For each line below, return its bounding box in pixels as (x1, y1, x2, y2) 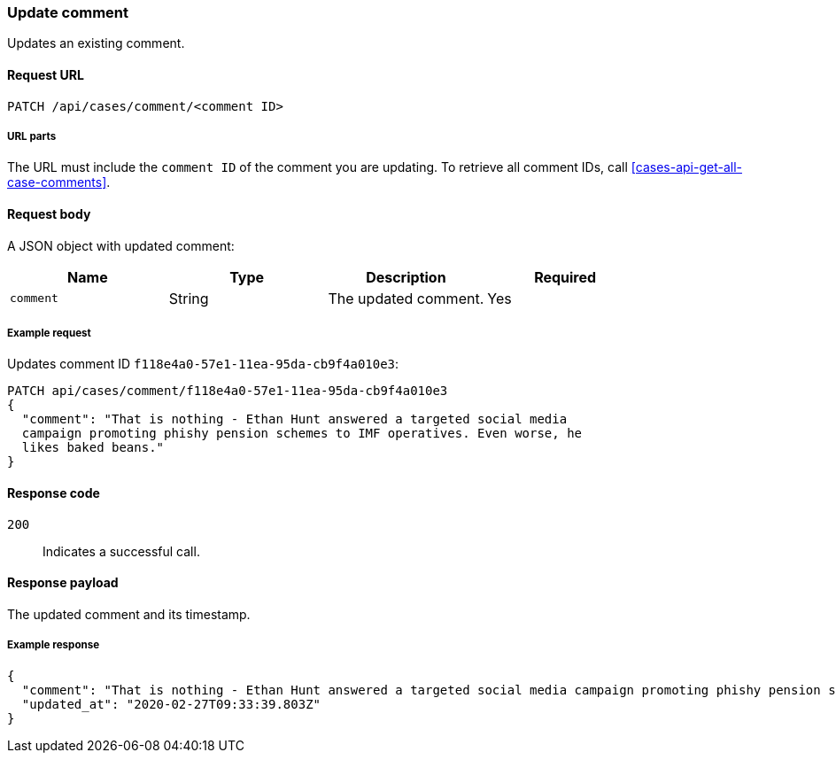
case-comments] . (7, 174, 111, 190)
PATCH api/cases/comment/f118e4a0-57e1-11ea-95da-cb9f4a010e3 (7, 384, 448, 399)
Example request (7, 326, 91, 339)
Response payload (7, 575, 119, 591)
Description (366, 268, 446, 286)
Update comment (7, 4, 128, 21)
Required (534, 268, 597, 286)
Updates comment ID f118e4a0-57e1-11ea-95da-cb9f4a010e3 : (7, 356, 399, 372)
